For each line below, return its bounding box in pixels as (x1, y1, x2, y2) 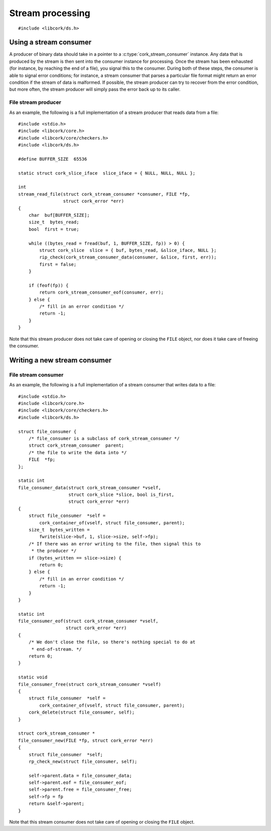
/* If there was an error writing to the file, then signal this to (28, 541, 201, 546)
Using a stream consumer (9, 38, 92, 47)
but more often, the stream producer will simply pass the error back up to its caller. (9, 86, 181, 92)
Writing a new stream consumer (9, 356, 112, 364)
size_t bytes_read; (28, 219, 79, 225)
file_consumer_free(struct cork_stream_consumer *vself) (18, 681, 162, 687)
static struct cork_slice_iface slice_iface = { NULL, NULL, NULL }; (18, 170, 196, 176)
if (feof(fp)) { (28, 283, 69, 288)
